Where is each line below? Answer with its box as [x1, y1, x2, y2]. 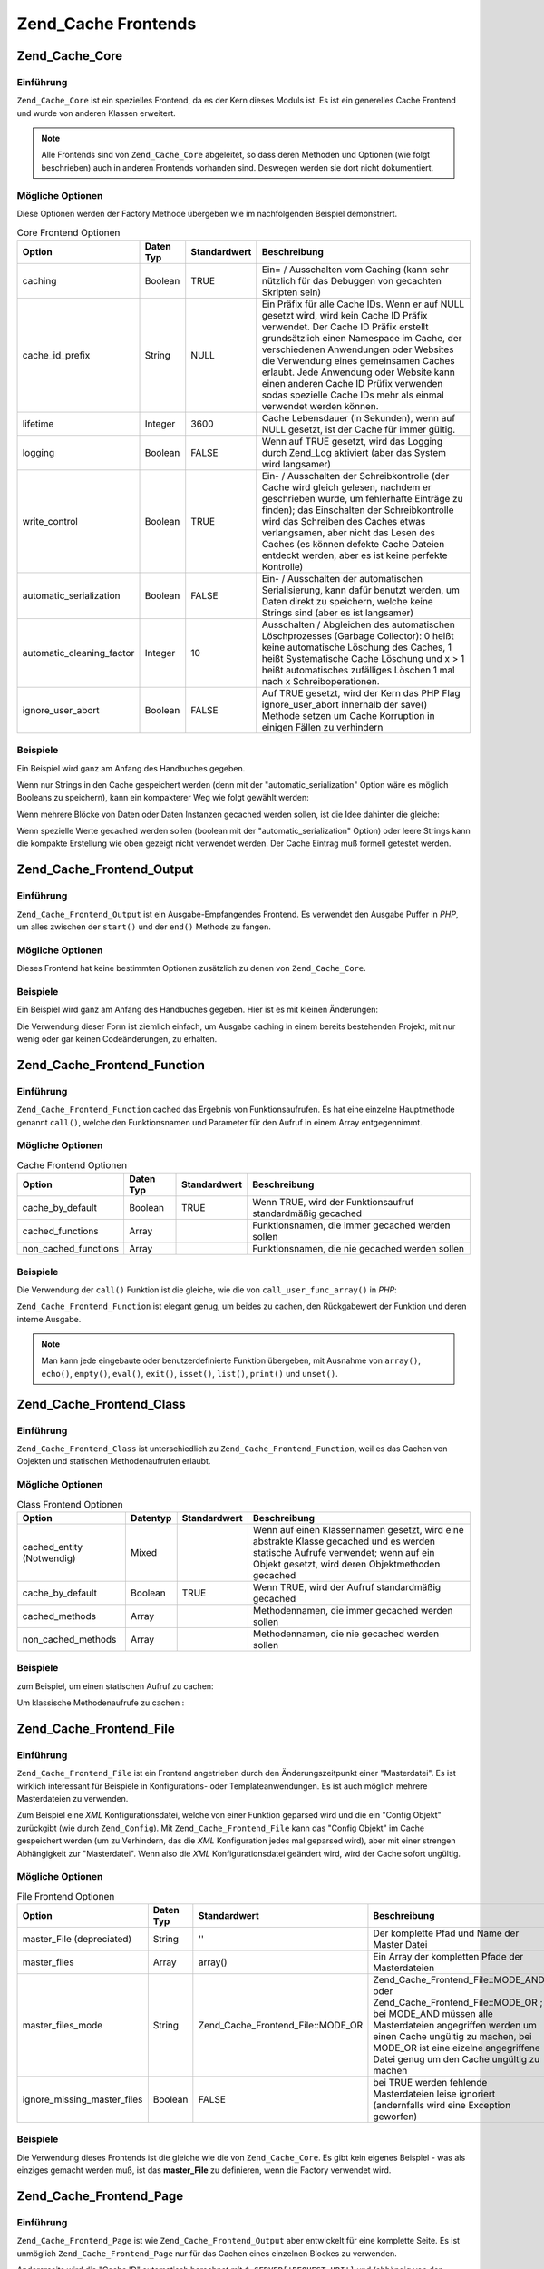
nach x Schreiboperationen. [261, 674, 380, 687]
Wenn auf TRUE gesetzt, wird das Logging [261, 435, 443, 447]
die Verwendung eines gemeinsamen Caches [261, 354, 455, 367]
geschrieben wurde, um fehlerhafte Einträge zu [261, 492, 463, 505]
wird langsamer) [261, 457, 331, 470]
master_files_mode [22, 2019, 103, 2032]
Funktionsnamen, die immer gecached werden [252, 1219, 451, 1232]
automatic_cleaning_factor [22, 646, 135, 659]
